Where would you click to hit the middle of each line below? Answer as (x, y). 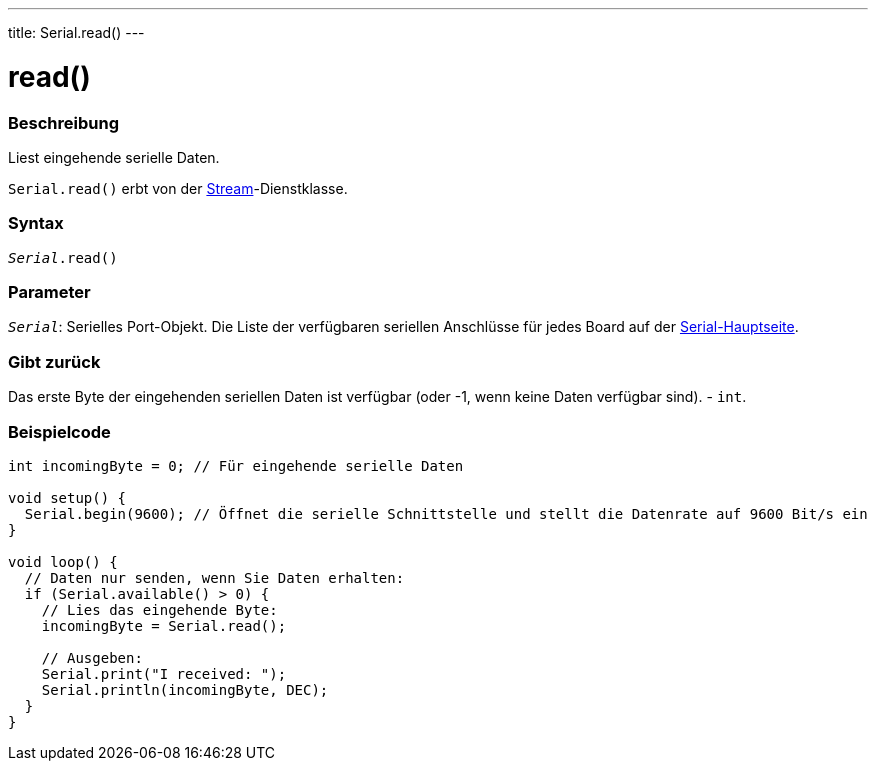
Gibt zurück (54, 361)
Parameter (49, 292)
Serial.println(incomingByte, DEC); (185, 689)
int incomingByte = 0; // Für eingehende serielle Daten (236, 465)
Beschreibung (64, 122)
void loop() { (63, 561)
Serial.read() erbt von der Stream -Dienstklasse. (178, 188)
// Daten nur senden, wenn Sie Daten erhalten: (214, 577)
